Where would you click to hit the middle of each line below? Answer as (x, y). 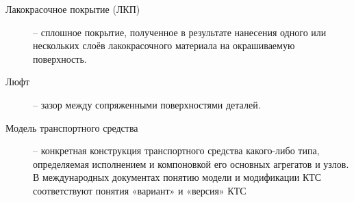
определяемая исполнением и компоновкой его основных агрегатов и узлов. (191, 163)
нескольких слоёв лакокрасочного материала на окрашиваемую (164, 45)
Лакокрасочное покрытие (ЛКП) (73, 9)
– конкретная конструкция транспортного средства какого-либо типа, (176, 150)
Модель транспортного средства (72, 127)
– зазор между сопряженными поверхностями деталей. (147, 104)
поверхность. (60, 58)
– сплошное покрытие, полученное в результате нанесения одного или (180, 32)
